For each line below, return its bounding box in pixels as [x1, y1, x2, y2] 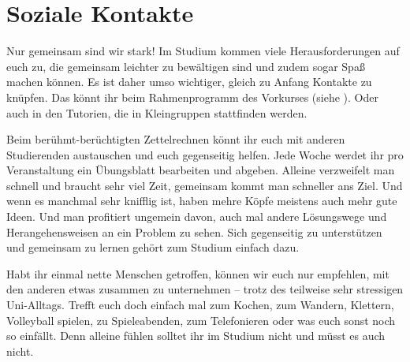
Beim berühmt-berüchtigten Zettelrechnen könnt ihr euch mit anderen [6, 131, 345, 147]
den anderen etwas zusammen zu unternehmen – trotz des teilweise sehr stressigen [6, 281, 404, 297]
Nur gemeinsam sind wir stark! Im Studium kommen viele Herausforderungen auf [6, 43, 400, 59]
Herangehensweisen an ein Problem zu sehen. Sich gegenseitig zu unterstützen [6, 223, 382, 240]
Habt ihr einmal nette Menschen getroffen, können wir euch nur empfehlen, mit [6, 265, 389, 282]
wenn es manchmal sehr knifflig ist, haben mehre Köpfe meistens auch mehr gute [6, 192, 397, 209]
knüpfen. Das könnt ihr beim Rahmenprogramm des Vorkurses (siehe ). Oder [6, 88, 378, 105]
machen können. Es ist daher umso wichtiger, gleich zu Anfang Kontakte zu [6, 73, 372, 90]
